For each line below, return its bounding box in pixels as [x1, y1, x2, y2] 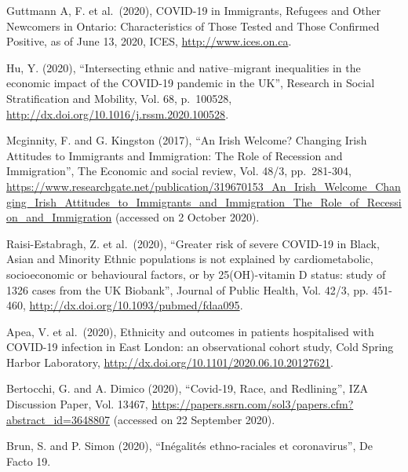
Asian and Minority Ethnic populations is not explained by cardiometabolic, [6, 251, 373, 267]
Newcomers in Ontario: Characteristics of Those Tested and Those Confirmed [6, 17, 380, 34]
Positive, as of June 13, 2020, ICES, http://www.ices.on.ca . [6, 33, 292, 49]
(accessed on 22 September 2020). [113, 411, 275, 427]
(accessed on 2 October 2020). [115, 209, 260, 225]
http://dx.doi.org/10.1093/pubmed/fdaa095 [29, 297, 240, 313]
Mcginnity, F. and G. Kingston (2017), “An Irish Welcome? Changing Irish [6, 132, 367, 148]
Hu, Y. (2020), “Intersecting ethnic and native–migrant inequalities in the [6, 59, 361, 75]
